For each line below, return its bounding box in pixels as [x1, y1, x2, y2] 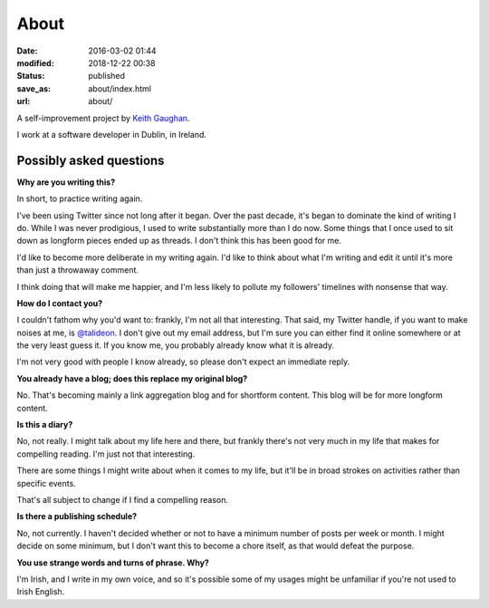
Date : [16, 45, 38, 56]
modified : [16, 57, 54, 68]
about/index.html [88, 82, 152, 94]
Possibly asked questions [16, 152, 165, 168]
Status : [16, 71, 45, 82]
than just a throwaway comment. [16, 265, 139, 275]
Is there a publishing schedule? [16, 511, 138, 522]
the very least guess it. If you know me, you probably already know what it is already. [16, 340, 335, 351]
